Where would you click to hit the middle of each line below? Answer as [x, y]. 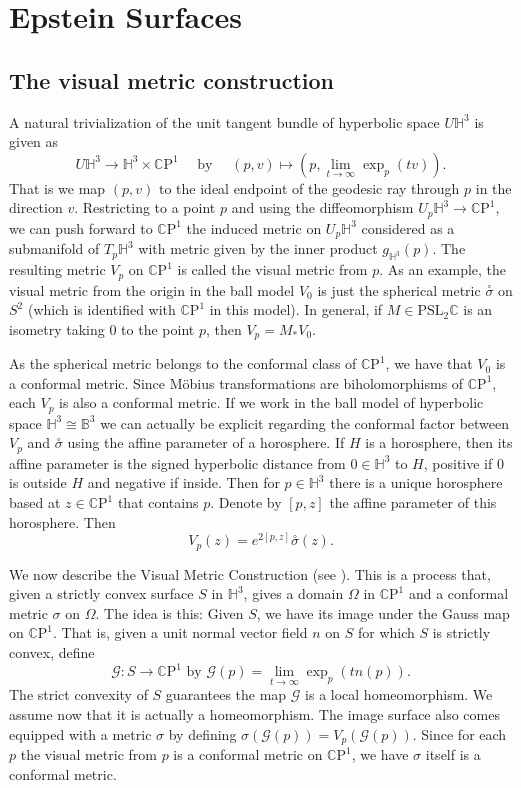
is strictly [461, 632]
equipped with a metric [80, 733]
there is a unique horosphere [416, 482]
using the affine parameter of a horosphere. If [206, 442]
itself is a [453, 754]
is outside [38, 482]
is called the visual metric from [272, 269]
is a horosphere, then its [439, 442]
